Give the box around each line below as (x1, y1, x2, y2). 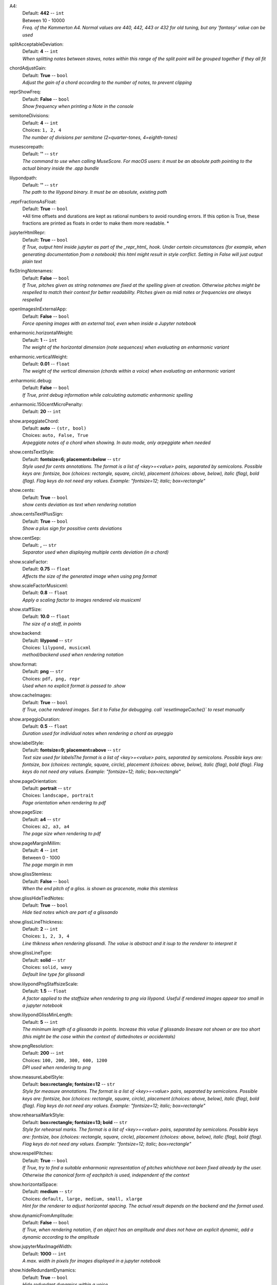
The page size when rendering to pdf (22, 831, 101, 837)
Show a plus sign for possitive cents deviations (22, 525, 123, 531)
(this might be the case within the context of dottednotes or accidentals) (22, 1033, 175, 1039)
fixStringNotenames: (9, 268, 53, 274)
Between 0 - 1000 (22, 854, 61, 860)
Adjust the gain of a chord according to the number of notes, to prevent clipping (22, 79, 192, 85)
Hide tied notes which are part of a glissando (22, 909, 118, 915)
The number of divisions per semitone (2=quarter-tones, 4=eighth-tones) (22, 134, 178, 140)
